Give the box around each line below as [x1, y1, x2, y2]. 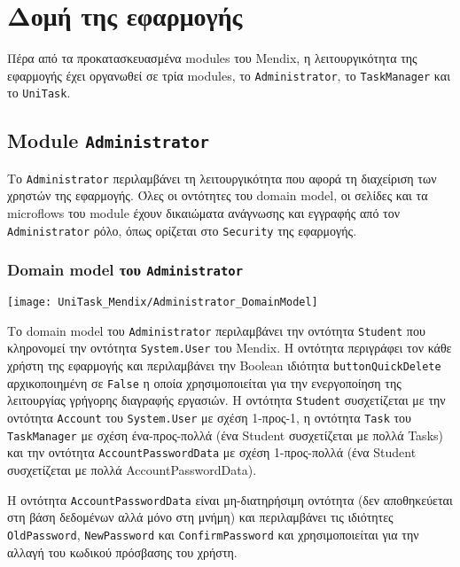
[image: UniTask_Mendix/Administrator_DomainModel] [7, 296, 318, 309]
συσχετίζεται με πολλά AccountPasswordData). [7, 461, 257, 478]
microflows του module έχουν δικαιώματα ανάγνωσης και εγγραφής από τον [7, 204, 401, 222]
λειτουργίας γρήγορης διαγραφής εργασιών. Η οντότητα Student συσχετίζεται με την [7, 391, 446, 409]
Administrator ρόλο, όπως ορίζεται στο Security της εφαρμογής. [7, 221, 357, 239]
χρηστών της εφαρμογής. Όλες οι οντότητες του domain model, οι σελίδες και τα [7, 186, 428, 205]
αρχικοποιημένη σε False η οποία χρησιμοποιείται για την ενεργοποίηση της [7, 373, 402, 392]
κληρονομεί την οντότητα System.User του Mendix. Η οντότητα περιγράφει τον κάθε [7, 338, 452, 357]
